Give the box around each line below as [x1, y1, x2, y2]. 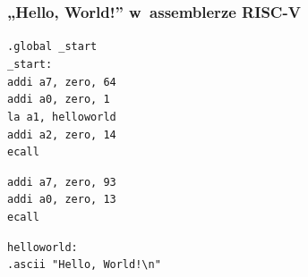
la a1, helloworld [7, 110, 116, 123]
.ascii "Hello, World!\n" [7, 258, 161, 272]
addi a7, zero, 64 [7, 75, 116, 88]
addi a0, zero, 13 [7, 193, 116, 206]
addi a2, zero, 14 [7, 128, 116, 141]
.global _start [7, 40, 98, 54]
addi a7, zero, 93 [7, 175, 116, 189]
